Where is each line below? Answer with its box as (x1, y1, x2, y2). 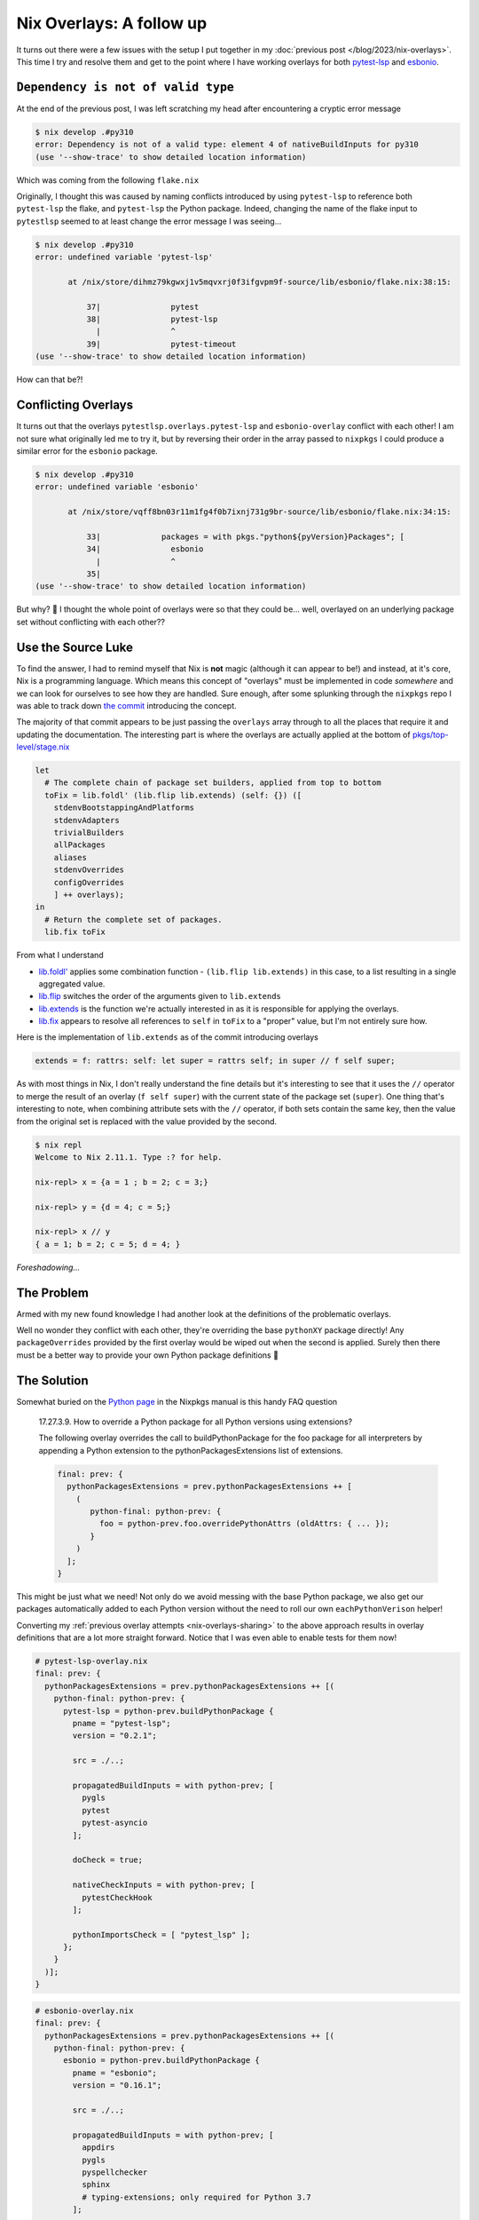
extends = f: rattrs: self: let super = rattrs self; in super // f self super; (35, 1056, 396, 1066)
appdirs (81, 2143, 115, 2153)
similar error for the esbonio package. (16, 445, 159, 456)
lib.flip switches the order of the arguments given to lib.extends (38, 991, 281, 1002)
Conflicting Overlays (16, 398, 133, 413)
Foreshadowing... (16, 1262, 80, 1273)
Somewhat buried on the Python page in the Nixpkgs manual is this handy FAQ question (16, 1396, 338, 1407)
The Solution (16, 1373, 89, 1388)
